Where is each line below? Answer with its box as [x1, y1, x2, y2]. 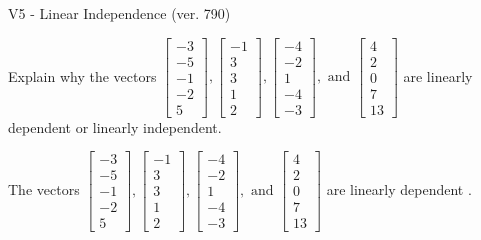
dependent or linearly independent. [8, 116, 222, 137]
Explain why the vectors [8, 65, 157, 86]
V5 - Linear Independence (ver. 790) [8, 3, 231, 23]
